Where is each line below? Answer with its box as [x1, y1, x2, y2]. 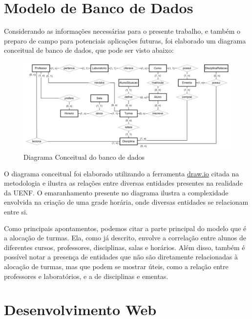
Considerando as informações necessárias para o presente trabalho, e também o [4, 26, 241, 36]
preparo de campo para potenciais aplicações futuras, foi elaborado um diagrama [4, 35, 246, 45]
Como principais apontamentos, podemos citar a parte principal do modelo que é [4, 223, 247, 233]
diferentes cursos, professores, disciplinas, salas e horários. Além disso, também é [4, 242, 245, 252]
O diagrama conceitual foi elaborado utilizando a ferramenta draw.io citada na [4, 168, 239, 178]
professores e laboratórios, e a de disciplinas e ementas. [4, 271, 168, 281]
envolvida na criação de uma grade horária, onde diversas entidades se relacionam [4, 197, 249, 207]
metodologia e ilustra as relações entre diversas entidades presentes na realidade [4, 178, 243, 188]
